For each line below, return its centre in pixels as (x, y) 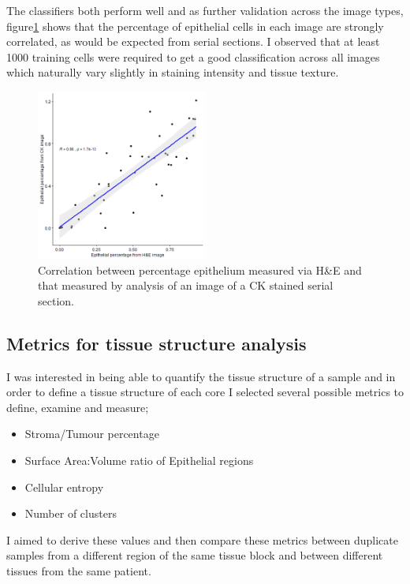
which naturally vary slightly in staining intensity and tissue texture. (173, 72)
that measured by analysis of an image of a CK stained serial (186, 285)
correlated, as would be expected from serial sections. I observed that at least (193, 41)
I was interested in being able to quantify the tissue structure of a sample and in (201, 376)
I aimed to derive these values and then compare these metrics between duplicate (202, 539)
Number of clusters (71, 513)
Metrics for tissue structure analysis (157, 343)
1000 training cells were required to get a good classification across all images (193, 56)
